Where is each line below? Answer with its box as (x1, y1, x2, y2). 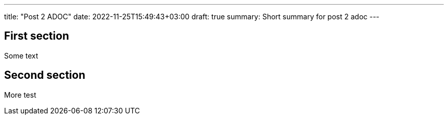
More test (4, 90, 36, 99)
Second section (4, 69, 85, 82)
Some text (4, 51, 38, 60)
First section (4, 29, 69, 43)
